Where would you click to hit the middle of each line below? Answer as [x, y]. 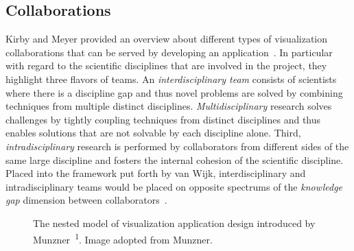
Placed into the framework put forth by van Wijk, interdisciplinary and [156, 173]
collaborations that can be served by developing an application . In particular [169, 52]
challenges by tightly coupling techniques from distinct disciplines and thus [163, 119]
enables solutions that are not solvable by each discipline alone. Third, [153, 133]
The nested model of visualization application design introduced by [174, 223]
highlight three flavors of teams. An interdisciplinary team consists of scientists [171, 79]
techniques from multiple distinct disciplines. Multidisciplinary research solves [169, 106]
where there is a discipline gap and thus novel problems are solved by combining [174, 92]
